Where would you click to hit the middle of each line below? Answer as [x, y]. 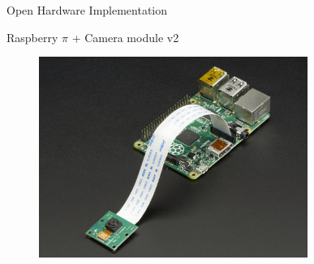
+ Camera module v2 [125, 37]
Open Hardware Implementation [87, 10]
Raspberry [32, 37]
